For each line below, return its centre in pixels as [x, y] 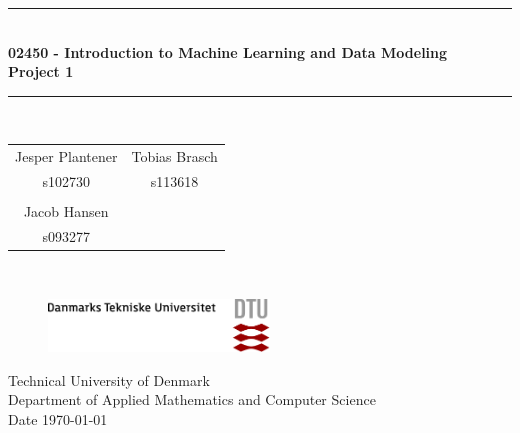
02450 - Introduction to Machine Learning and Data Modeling [228, 51]
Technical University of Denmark [109, 379]
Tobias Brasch [174, 156]
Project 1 [41, 71]
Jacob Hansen [66, 211]
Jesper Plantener [66, 156]
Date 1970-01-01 [58, 418]
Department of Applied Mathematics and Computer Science [192, 399]
